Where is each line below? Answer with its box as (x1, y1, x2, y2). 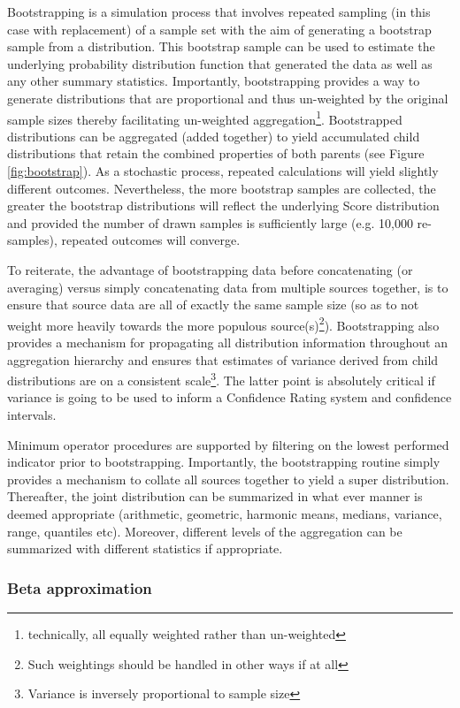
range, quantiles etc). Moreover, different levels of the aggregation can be (7, 521, 402, 540)
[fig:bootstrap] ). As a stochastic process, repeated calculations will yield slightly (7, 162, 439, 179)
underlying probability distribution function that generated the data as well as (7, 54, 433, 72)
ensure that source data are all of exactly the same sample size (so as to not (7, 295, 419, 314)
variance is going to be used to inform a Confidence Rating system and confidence (7, 388, 452, 407)
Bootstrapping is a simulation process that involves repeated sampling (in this (7, 3, 431, 20)
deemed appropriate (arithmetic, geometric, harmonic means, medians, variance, (7, 505, 442, 522)
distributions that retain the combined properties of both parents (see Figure (7, 144, 425, 163)
